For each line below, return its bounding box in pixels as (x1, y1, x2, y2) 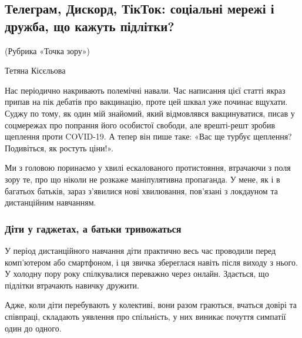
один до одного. (5, 322, 62, 334)
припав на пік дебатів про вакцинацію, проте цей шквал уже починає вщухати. (5, 95, 288, 108)
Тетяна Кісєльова (5, 64, 66, 77)
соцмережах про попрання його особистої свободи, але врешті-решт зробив (5, 118, 276, 131)
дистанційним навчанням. (5, 196, 96, 208)
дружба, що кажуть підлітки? (5, 16, 175, 35)
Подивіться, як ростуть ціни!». (5, 141, 113, 154)
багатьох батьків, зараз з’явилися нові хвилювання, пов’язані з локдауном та (5, 184, 278, 197)
